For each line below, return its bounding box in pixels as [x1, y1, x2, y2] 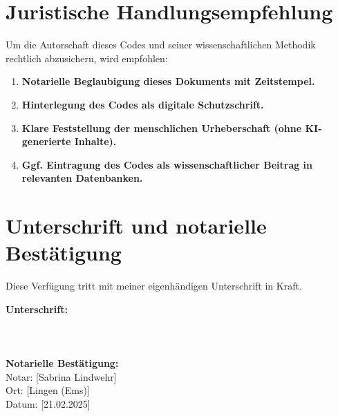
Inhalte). [74, 134, 117, 149]
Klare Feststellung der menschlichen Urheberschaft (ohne [21, 120, 302, 135]
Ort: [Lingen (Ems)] [6, 383, 90, 397]
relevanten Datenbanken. [21, 171, 143, 185]
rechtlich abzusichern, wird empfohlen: [6, 50, 168, 65]
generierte [21, 134, 71, 149]
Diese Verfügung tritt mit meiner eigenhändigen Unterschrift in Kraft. [6, 278, 302, 293]
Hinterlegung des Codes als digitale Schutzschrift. [21, 97, 264, 111]
